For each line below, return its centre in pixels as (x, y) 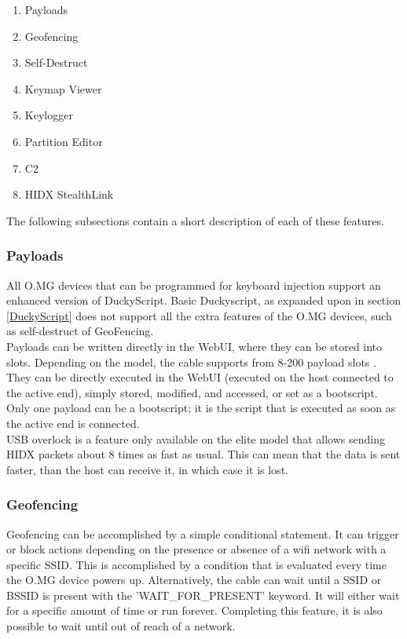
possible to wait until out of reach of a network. (121, 626)
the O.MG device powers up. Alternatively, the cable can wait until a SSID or (194, 580)
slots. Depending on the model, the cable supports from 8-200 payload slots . (191, 361)
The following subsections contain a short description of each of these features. (195, 220)
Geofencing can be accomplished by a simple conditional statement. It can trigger (203, 533)
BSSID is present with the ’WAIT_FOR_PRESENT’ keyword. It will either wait (203, 595)
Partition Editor (64, 141)
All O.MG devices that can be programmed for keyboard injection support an (194, 285)
